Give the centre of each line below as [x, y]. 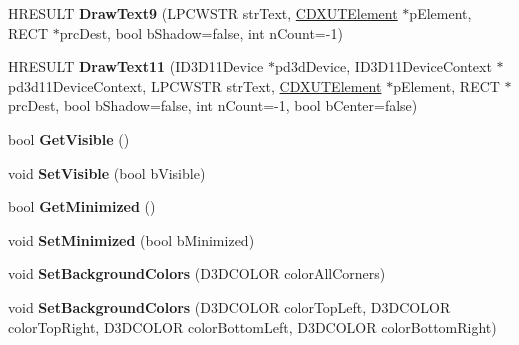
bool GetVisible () [69, 138]
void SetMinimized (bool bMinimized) [131, 239]
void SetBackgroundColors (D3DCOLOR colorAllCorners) [197, 273]
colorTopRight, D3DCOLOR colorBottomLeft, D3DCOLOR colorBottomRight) [252, 326]
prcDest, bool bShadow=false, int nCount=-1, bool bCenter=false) [213, 105]
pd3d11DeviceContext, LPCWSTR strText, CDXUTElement [195, 85]
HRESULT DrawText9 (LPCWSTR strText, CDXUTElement [203, 13]
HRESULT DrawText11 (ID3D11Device [136, 66]
